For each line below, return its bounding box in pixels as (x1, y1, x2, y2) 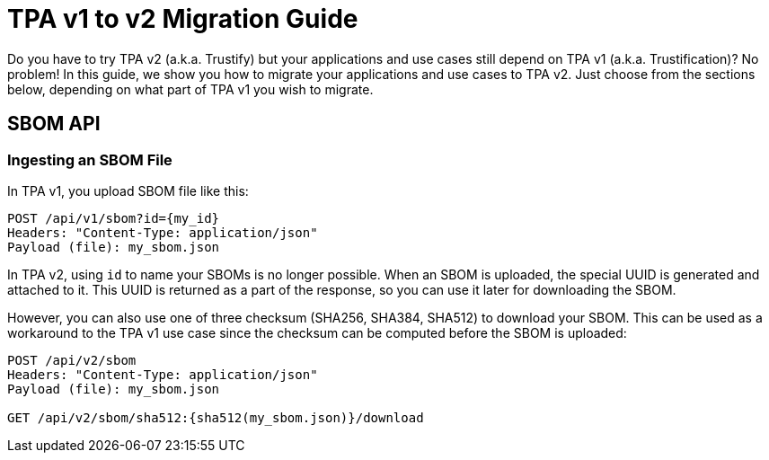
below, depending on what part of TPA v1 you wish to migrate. (7, 81, 374, 97)
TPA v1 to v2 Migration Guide (7, 4, 358, 34)
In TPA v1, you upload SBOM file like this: (7, 182, 249, 199)
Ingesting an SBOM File (7, 150, 172, 169)
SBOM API (7, 112, 101, 136)
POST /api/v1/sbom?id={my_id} (7, 210, 220, 226)
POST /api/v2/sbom (7, 352, 137, 367)
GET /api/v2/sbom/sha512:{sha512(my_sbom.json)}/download (7, 410, 424, 425)
